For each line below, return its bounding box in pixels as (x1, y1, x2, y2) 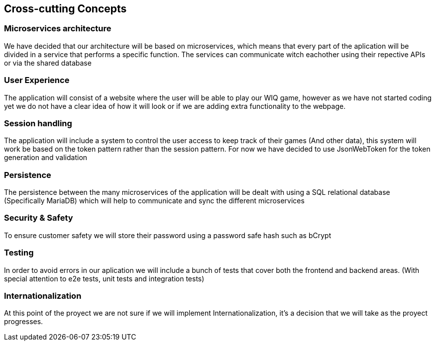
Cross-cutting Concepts (4, 2, 127, 15)
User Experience (4, 75, 70, 86)
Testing (4, 248, 34, 258)
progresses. (4, 317, 43, 326)
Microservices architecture (4, 23, 111, 34)
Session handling (4, 118, 72, 128)
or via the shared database (4, 58, 92, 67)
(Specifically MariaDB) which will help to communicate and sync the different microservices (4, 196, 305, 205)
